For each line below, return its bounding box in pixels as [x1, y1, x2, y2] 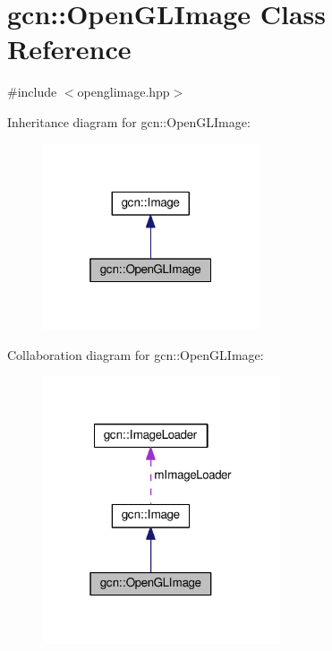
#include [7, 82, 57, 101]
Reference [7, 30, 132, 67]
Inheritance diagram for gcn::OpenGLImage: [7, 112, 251, 131]
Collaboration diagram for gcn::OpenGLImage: [7, 345, 264, 364]
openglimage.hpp [77, 82, 170, 101]
